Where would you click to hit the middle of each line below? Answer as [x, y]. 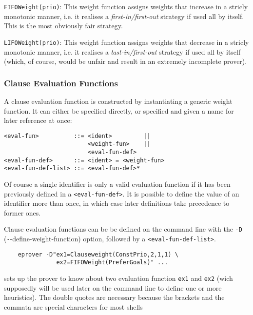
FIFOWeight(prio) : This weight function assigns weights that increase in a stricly [126, 6]
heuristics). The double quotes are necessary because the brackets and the [114, 297]
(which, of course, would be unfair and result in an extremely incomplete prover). [126, 61]
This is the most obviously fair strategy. [63, 26]
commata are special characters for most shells [73, 306]
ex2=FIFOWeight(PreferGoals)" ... [112, 263]
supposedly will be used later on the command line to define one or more [113, 287]
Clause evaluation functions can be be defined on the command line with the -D [123, 229]
